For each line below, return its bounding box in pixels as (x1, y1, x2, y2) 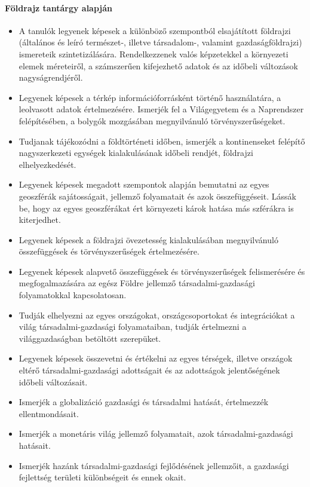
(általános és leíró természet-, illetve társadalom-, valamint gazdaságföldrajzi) (19, 36, 302, 48)
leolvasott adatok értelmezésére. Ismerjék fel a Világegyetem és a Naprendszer (19, 103, 304, 115)
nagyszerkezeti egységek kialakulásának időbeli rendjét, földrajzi (19, 146, 253, 159)
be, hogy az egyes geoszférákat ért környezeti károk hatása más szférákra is (19, 201, 294, 214)
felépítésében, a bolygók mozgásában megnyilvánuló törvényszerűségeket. (19, 114, 286, 127)
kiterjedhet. (19, 213, 61, 226)
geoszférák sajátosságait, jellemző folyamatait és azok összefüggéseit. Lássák (19, 189, 296, 202)
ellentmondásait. (19, 407, 79, 419)
